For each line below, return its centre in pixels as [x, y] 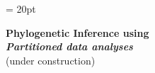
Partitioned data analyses [69, 46]
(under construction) [51, 60]
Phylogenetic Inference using [77, 32]
